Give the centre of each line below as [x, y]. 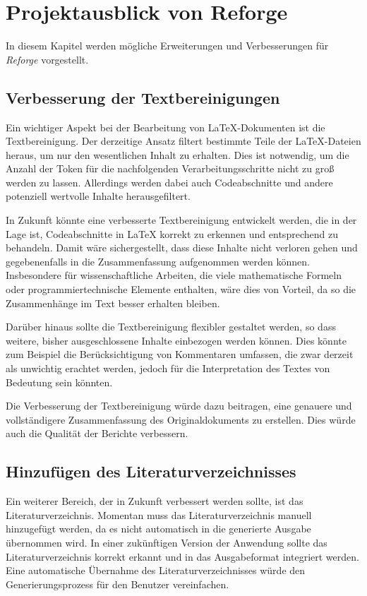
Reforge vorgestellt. [47, 59]
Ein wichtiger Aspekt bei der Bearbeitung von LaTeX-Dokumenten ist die [166, 127]
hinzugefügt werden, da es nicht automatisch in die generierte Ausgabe [158, 529]
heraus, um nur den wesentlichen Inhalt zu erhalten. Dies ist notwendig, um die [178, 154]
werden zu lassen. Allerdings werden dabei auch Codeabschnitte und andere [169, 182]
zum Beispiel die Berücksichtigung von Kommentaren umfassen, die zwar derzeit [180, 354]
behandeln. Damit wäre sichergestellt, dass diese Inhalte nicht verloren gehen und [182, 248]
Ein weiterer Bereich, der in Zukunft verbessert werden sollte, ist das [155, 501]
